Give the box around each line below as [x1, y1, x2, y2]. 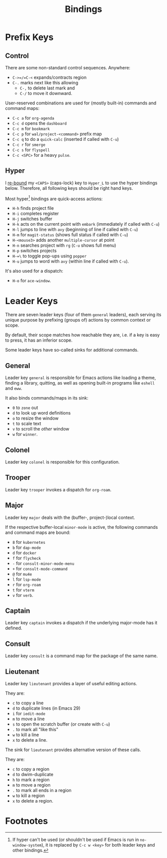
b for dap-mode [12, 544, 41, 550]
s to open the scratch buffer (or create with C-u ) [12, 721, 110, 727]
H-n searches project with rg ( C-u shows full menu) [12, 242, 116, 248]
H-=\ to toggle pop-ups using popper [12, 253, 87, 259]
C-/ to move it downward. [19, 90, 73, 96]
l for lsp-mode [12, 576, 41, 582]
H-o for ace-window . [12, 278, 51, 284]
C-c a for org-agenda [12, 115, 55, 121]
